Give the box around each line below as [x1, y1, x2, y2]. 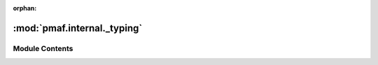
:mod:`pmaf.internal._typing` [13, 22, 143, 34]
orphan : [13, 4, 37, 12]
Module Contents [13, 43, 73, 53]
